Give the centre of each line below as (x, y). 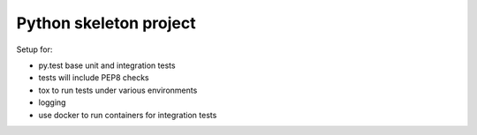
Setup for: (34, 49)
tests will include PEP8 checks (94, 78)
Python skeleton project (106, 23)
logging (52, 102)
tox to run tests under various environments (118, 90)
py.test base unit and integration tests (107, 65)
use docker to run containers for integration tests (128, 115)
